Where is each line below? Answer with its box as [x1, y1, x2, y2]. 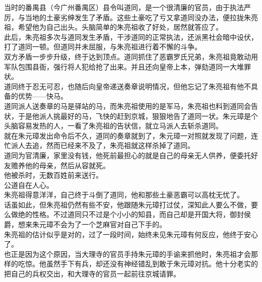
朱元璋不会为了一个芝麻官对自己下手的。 [32, 219, 166, 230]
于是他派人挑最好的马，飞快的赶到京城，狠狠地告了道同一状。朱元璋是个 [18, 110, 258, 121]
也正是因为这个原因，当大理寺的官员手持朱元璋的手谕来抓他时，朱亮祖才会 [4, 248, 251, 259]
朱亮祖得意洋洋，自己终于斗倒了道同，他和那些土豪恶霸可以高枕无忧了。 [4, 189, 244, 200]
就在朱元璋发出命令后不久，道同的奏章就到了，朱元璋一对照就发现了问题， [4, 130, 251, 140]
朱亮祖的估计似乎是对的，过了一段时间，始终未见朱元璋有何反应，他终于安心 [4, 229, 258, 239]
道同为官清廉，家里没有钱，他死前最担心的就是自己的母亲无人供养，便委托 [4, 150, 251, 160]
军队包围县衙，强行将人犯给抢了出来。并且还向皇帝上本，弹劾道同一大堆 [4, 61, 244, 72]
